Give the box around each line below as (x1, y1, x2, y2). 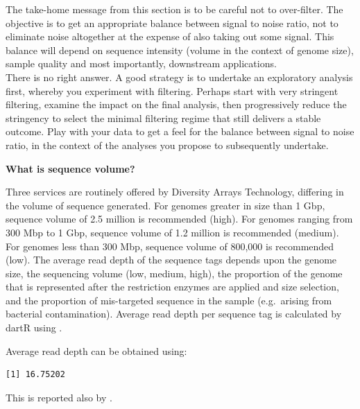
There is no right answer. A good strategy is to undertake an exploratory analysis (6, 69, 353, 84)
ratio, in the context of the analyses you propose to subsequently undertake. (6, 137, 329, 152)
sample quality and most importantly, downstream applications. (6, 56, 277, 71)
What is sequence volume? (6, 161, 135, 175)
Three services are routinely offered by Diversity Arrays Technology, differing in (6, 184, 344, 199)
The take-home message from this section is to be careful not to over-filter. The (6, 2, 343, 16)
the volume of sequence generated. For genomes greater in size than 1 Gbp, (6, 198, 325, 212)
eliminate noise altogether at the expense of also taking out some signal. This (6, 29, 334, 44)
